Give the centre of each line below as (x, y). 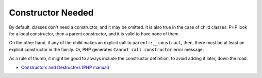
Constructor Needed (51, 13)
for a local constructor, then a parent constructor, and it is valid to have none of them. (94, 33)
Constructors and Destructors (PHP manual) (65, 67)
